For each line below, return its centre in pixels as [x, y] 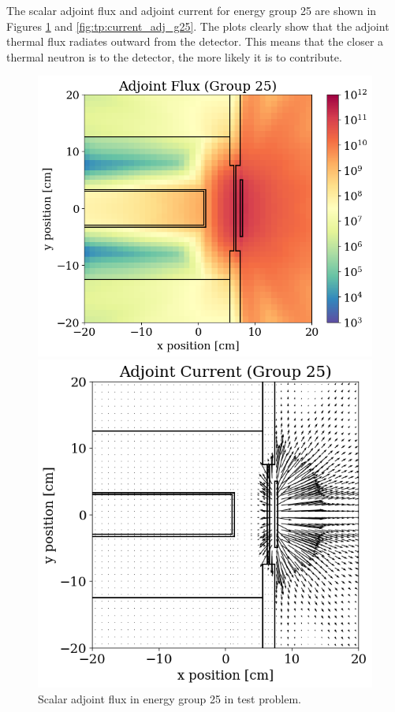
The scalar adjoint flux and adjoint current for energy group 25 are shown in [192, 10]
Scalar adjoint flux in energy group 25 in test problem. [170, 698]
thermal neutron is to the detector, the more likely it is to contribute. [174, 56]
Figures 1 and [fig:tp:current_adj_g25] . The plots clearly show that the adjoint [198, 26]
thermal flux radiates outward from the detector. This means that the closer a [195, 41]
